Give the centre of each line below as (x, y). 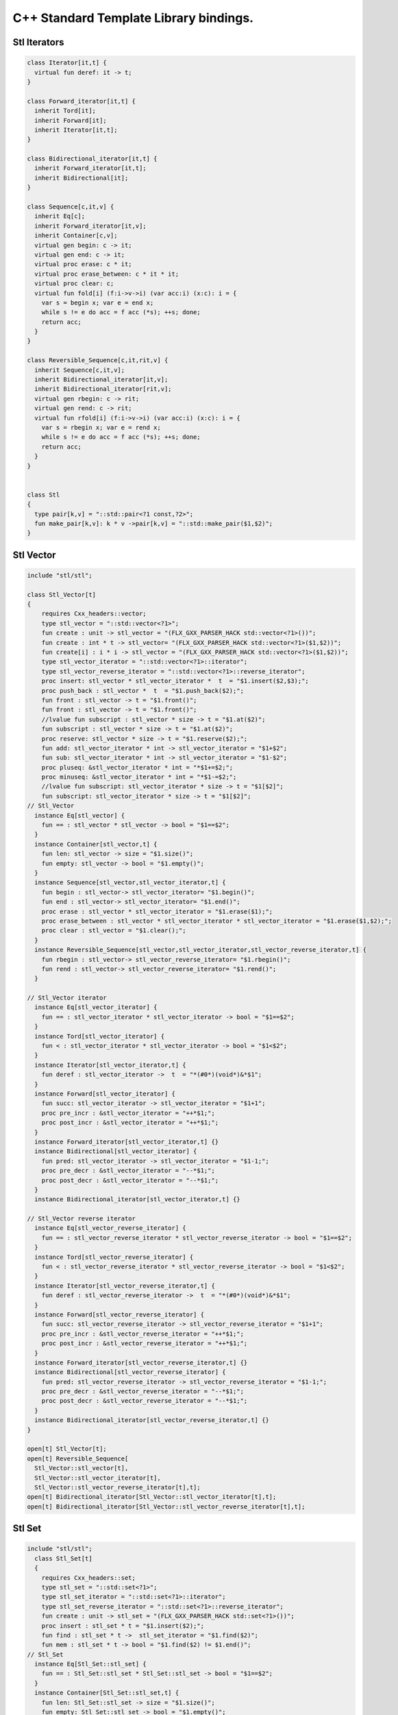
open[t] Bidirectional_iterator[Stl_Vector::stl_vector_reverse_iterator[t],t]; (166, 1506)
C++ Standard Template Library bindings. (133, 18)
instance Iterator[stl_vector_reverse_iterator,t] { (125, 1286)
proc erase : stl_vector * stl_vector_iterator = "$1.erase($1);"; (157, 911)
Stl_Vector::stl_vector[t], (82, 1468)
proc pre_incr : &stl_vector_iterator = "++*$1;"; (128, 1113)
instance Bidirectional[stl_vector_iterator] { (116, 1151)
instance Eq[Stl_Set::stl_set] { (90, 1664)
